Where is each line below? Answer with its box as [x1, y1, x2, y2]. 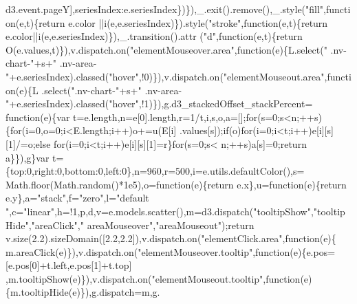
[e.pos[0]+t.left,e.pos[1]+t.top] [6, 258, 132, 272]
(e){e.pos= [290, 244, 336, 259]
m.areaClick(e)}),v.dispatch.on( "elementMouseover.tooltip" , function [6, 244, 290, 259]
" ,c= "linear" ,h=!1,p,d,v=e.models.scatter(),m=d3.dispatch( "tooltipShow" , [6, 204, 314, 218]
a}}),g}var [6, 150, 50, 164]
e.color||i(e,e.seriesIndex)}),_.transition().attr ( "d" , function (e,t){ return [6, 29, 303, 43]
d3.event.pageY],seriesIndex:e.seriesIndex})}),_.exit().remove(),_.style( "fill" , [6, 2, 327, 16]
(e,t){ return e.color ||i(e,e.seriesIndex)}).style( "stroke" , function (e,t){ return [15, 15, 328, 30]
